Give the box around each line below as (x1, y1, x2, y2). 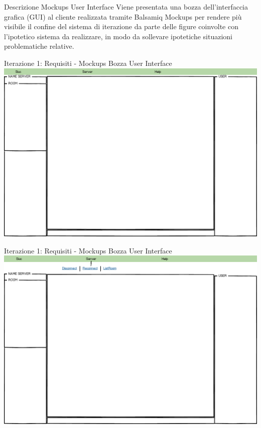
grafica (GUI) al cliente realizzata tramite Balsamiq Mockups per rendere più (4, 11, 242, 22)
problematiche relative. (4, 41, 74, 51)
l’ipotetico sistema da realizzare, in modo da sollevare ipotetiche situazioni (4, 31, 233, 41)
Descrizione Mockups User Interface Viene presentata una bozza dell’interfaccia (4, 2, 248, 12)
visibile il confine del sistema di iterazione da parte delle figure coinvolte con (4, 21, 238, 32)
